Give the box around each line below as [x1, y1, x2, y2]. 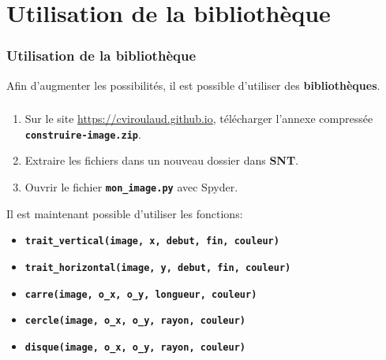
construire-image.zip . [24, 125, 141, 142]
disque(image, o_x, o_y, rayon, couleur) [24, 341, 245, 353]
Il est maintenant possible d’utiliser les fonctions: [6, 205, 243, 221]
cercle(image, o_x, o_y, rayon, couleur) [24, 315, 245, 327]
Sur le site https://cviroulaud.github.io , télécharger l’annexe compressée [24, 110, 373, 127]
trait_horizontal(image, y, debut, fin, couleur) [24, 262, 291, 273]
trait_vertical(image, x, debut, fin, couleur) [24, 236, 279, 247]
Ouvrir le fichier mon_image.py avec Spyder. [24, 178, 238, 195]
